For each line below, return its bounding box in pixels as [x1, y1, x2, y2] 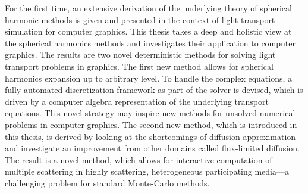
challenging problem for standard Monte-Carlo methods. [5, 176, 210, 189]
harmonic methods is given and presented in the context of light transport [5, 13, 275, 26]
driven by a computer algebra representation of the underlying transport [5, 95, 269, 107]
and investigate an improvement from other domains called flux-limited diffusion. [5, 142, 300, 154]
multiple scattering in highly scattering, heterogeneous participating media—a [5, 165, 289, 178]
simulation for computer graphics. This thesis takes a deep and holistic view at [5, 25, 292, 38]
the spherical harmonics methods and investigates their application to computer [5, 36, 296, 49]
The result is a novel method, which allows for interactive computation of [5, 153, 272, 166]
